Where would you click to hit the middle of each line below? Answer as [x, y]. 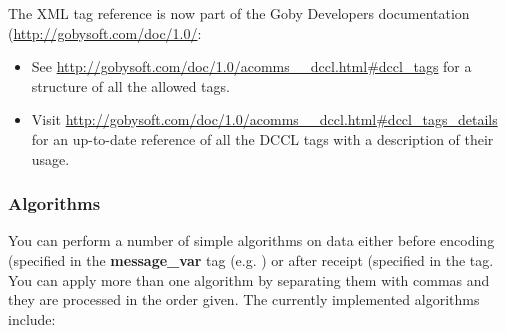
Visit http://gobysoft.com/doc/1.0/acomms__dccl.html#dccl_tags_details [264, 119]
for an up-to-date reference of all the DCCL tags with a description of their [262, 138]
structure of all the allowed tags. [130, 85]
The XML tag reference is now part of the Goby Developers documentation [239, 13]
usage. [50, 158]
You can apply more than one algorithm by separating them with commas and [249, 279]
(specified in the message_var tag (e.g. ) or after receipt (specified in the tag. [251, 259]
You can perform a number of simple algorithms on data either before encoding [251, 240]
